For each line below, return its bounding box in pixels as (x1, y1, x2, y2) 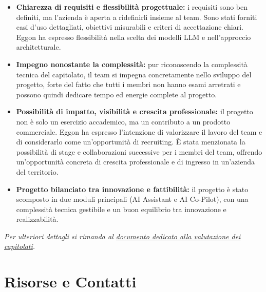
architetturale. (16, 41, 61, 52)
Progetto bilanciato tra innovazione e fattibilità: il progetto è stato (16, 183, 249, 194)
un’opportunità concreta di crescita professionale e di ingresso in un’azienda (16, 156, 255, 167)
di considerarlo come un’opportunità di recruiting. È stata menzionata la (16, 136, 245, 147)
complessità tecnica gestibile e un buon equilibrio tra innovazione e (16, 203, 226, 214)
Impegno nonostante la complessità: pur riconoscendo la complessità (16, 58, 248, 69)
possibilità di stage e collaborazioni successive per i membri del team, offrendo (16, 146, 262, 157)
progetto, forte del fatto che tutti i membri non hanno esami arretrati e (16, 79, 241, 90)
